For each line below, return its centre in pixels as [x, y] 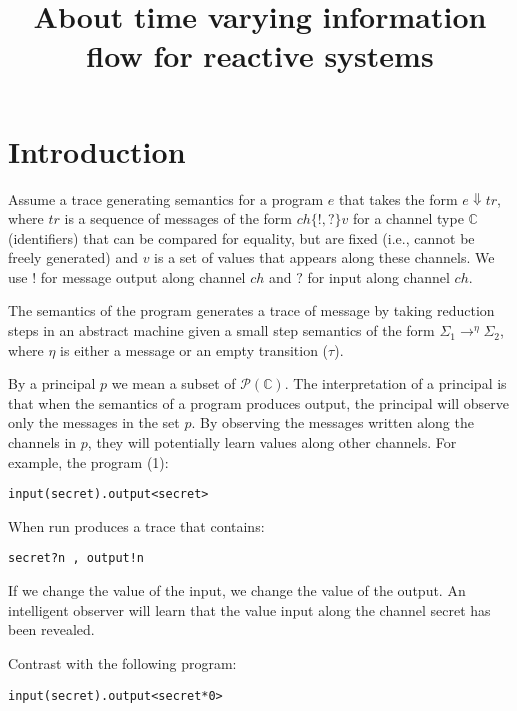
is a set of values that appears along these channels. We [324, 257]
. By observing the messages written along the [332, 422]
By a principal [52, 383]
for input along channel [378, 276]
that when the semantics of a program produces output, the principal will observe [259, 402]
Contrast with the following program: [122, 662]
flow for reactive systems [260, 55]
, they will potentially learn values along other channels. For [272, 442]
